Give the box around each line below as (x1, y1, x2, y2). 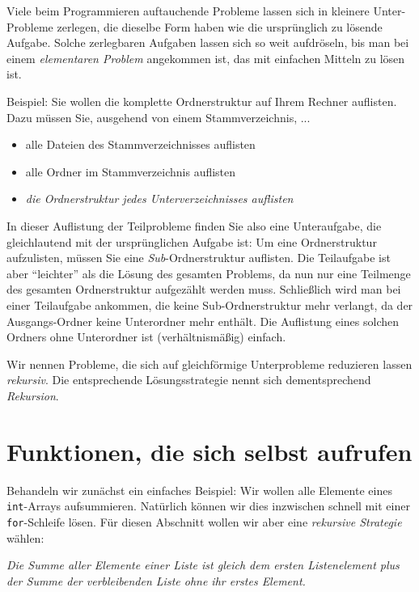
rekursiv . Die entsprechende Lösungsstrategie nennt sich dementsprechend (6, 371, 371, 388)
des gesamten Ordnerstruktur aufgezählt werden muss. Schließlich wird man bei (6, 281, 401, 298)
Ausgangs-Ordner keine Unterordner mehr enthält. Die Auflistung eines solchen (6, 312, 399, 329)
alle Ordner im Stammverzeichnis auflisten (25, 163, 236, 180)
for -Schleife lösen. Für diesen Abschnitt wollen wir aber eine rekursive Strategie (6, 513, 402, 530)
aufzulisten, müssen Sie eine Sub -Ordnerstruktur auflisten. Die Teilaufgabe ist (6, 249, 391, 266)
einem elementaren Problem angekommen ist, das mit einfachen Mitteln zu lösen (6, 49, 405, 66)
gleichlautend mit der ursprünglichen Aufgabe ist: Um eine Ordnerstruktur (6, 233, 377, 250)
